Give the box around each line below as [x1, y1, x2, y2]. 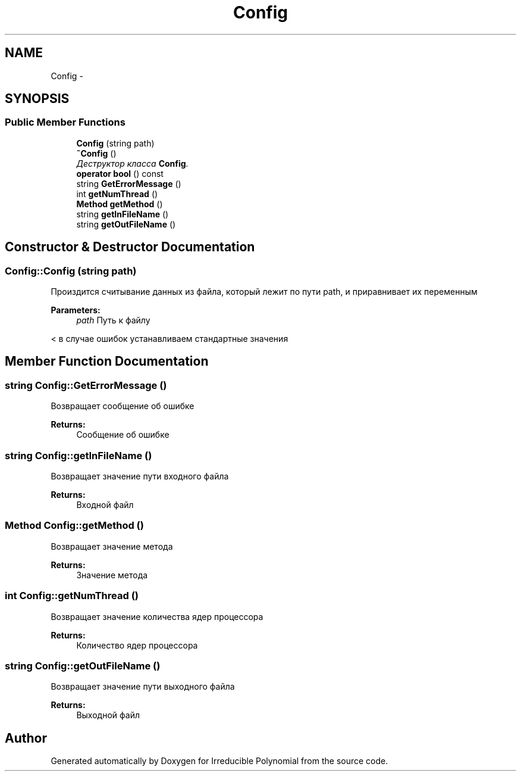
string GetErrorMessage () [76, 178, 181, 189]
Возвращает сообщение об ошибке [51, 401, 194, 412]
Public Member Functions [5, 116, 125, 129]
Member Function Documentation [5, 354, 209, 369]
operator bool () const [76, 168, 164, 179]
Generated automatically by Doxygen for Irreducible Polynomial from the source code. [51, 756, 388, 766]
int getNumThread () [76, 188, 158, 199]
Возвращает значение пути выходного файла [51, 681, 235, 692]
